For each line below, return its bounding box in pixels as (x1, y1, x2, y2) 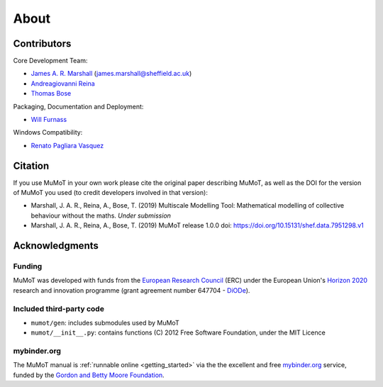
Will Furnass (30, 116, 67, 124)
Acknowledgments (13, 240, 99, 252)
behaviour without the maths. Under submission (30, 211, 172, 220)
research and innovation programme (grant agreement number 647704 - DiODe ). (13, 286, 250, 294)
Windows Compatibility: (13, 128, 83, 137)
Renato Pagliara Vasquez (30, 141, 104, 150)
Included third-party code (13, 303, 104, 313)
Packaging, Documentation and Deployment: (13, 102, 144, 111)
